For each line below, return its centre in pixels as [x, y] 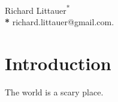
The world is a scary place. [54, 91]
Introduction [58, 63]
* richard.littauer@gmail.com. [60, 21]
